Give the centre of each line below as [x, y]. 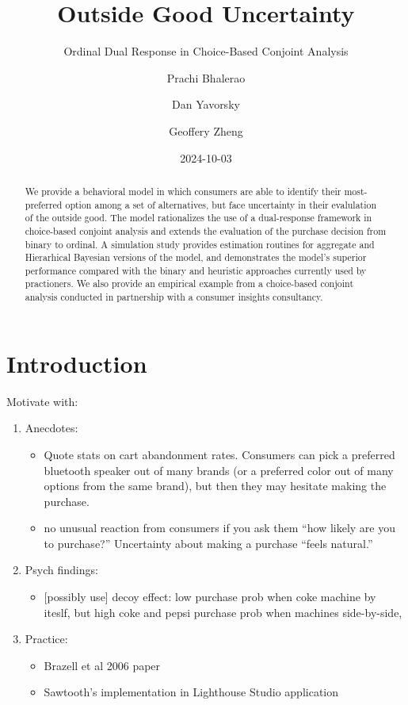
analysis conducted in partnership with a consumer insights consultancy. [174, 297]
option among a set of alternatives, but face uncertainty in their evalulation [221, 204]
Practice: [46, 639]
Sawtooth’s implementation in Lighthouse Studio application [191, 692]
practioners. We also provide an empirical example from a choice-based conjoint [189, 284]
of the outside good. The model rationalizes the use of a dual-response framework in [198, 218]
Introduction [77, 363]
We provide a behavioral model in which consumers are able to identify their [183, 191]
